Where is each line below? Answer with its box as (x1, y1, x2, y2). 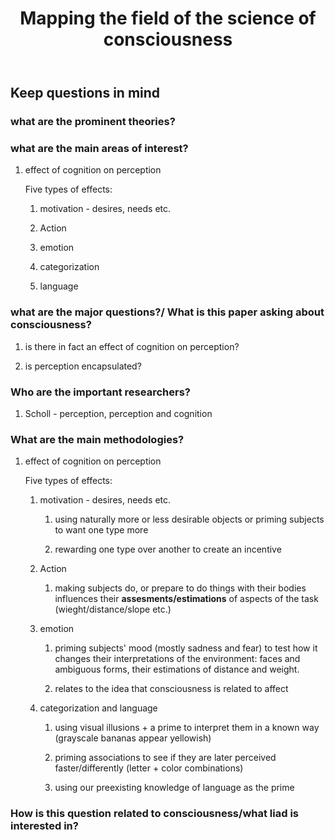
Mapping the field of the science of (19, 7, 317, 30)
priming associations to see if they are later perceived (54, 752, 277, 764)
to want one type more (54, 524, 149, 536)
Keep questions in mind (10, 85, 161, 102)
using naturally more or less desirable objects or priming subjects (54, 513, 325, 526)
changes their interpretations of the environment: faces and (54, 653, 301, 665)
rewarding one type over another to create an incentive (54, 543, 282, 556)
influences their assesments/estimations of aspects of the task (54, 593, 319, 605)
